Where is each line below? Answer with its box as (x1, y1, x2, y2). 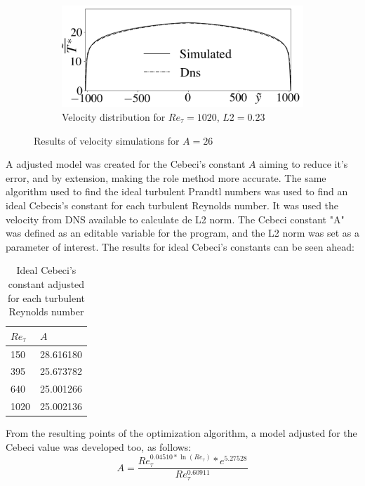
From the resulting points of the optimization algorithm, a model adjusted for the (6, 426, 357, 440)
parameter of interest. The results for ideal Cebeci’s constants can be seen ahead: (6, 239, 354, 254)
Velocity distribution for (62, 109, 166, 124)
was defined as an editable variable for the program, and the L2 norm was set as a (6, 225, 359, 240)
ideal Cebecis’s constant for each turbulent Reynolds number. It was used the (6, 197, 339, 212)
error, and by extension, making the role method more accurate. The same (6, 170, 326, 185)
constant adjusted (8, 276, 85, 291)
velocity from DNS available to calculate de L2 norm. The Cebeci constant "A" (6, 211, 345, 226)
